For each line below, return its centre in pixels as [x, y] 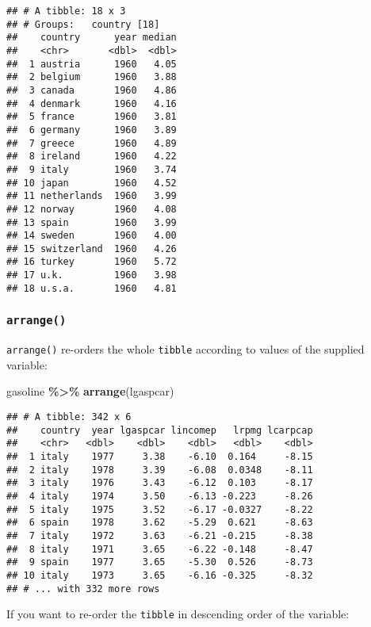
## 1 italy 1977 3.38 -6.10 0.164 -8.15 [160, 457]
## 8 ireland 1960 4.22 [92, 157]
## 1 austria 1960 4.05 [92, 64]
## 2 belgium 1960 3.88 [92, 77]
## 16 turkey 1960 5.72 [92, 262]
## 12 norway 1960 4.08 [92, 209]
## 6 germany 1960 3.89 [92, 130]
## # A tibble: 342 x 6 [69, 417]
